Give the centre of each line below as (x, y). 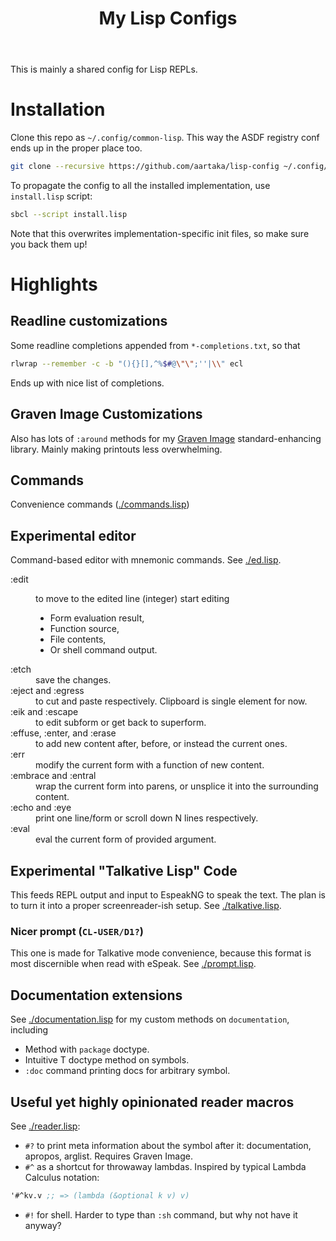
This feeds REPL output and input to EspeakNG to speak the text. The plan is (168, 895)
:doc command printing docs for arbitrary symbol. (127, 1071)
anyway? (43, 1225)
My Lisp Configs (168, 18)
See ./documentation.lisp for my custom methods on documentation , (150, 1019)
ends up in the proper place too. (76, 148)
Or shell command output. (103, 650)
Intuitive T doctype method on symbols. (107, 1060)
